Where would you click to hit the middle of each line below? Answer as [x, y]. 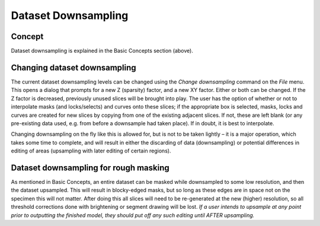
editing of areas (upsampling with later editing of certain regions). [91, 151]
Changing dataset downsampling [73, 67]
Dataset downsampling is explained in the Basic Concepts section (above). [102, 51]
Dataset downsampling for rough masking [90, 168]
